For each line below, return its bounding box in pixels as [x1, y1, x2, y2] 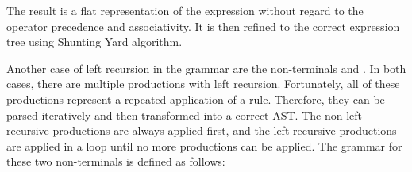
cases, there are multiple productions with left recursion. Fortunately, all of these [6, 75, 400, 92]
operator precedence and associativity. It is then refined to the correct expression [6, 17, 400, 34]
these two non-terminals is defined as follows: [6, 153, 225, 170]
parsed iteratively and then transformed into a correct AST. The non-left [6, 106, 363, 123]
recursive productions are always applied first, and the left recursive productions [6, 122, 397, 139]
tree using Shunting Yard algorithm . [6, 33, 183, 50]
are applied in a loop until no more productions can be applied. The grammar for [6, 137, 402, 154]
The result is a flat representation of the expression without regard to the [6, 2, 364, 18]
